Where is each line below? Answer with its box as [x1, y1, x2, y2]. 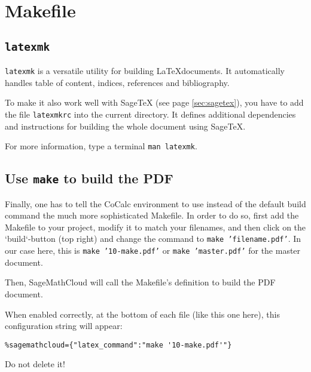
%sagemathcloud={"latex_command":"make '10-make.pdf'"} [5, 340, 232, 349]
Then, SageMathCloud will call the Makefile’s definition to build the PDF [5, 276, 276, 288]
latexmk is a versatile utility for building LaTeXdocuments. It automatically [5, 64, 285, 77]
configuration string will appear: [5, 319, 123, 332]
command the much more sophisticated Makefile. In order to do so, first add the [5, 209, 299, 222]
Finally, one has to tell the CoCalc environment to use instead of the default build [5, 197, 306, 210]
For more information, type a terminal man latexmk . [5, 140, 197, 152]
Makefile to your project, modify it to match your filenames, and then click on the [5, 220, 306, 233]
